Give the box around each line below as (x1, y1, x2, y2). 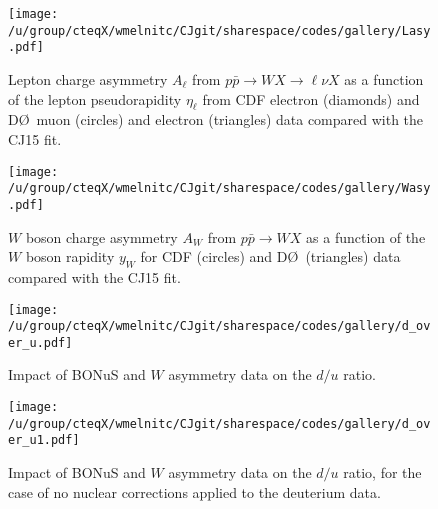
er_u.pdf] (8, 335, 73, 350)
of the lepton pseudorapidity (8, 88, 182, 109)
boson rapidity (25, 246, 115, 267)
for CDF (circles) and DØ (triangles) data (140, 246, 401, 267)
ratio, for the (343, 462, 422, 483)
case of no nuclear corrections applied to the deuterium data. (8, 481, 381, 502)
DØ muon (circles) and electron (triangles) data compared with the (8, 109, 424, 130)
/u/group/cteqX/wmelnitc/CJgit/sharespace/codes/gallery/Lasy (8, 23, 431, 38)
